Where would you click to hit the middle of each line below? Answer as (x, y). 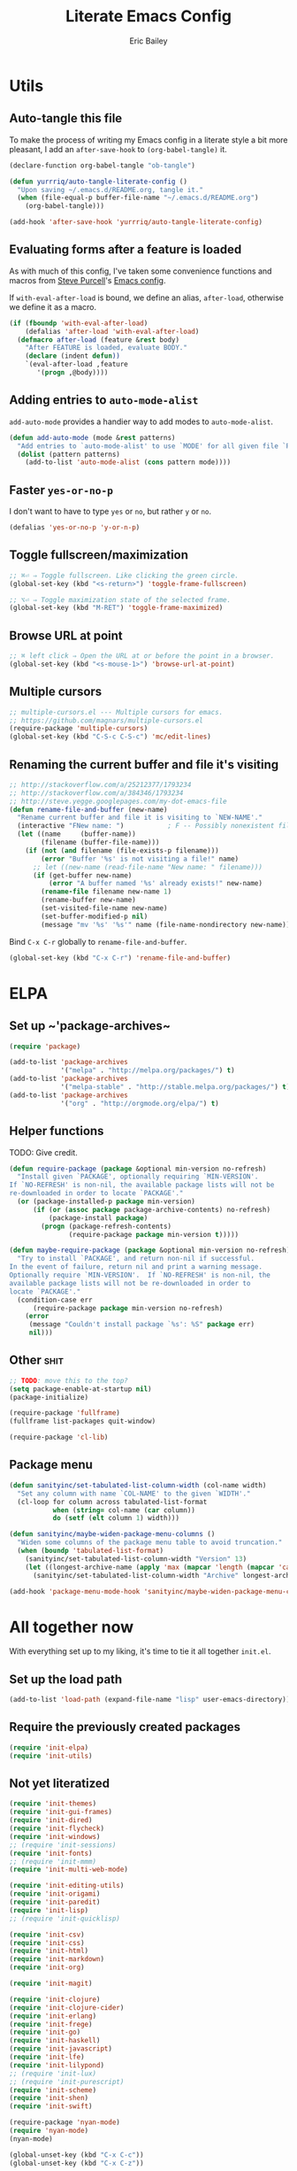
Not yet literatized (60, 1783)
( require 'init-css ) (47, 1943)
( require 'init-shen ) (49, 2098)
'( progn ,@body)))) (72, 373)
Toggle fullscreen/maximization (99, 555)
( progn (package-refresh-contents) (107, 1226)
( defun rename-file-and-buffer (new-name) (88, 809)
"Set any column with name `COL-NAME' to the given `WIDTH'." (134, 1494)
